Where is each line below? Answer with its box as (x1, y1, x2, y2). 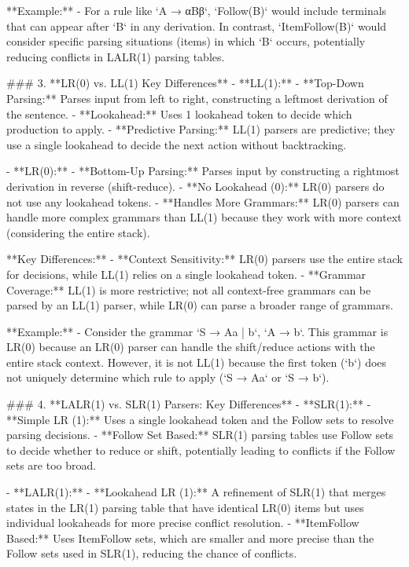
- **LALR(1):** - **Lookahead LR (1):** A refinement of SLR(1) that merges (6, 484, 386, 500)
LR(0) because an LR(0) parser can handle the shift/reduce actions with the (6, 338, 375, 355)
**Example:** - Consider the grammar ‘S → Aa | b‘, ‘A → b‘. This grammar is (6, 323, 389, 339)
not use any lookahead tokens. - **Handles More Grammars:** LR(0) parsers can (6, 193, 400, 210)
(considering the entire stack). (6, 224, 150, 240)
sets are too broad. (6, 457, 97, 474)
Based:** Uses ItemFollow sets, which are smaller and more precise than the (6, 529, 374, 546)
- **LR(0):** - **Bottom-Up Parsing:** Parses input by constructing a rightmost (6, 163, 400, 179)
